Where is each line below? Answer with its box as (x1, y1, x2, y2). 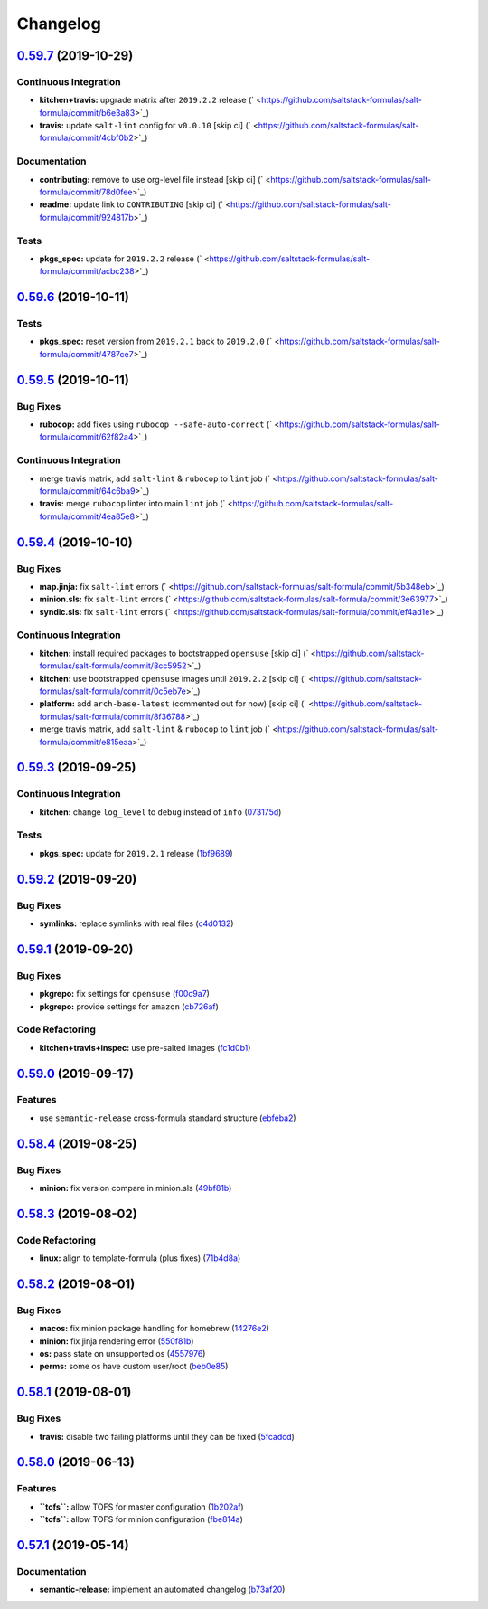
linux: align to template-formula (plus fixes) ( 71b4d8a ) (39, 1253, 241, 1264)
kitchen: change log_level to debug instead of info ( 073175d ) (39, 806, 282, 818)
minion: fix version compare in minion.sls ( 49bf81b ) (39, 1183, 232, 1193)
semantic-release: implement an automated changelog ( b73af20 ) (39, 1584, 286, 1595)
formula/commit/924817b (39, 212, 135, 222)
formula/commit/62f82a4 (39, 431, 134, 442)
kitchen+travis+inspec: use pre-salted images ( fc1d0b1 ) (39, 1042, 251, 1053)
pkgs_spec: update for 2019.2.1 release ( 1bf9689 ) (39, 847, 234, 858)
